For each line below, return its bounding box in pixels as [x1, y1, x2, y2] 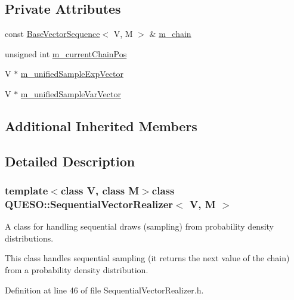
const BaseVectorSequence [5, 27, 100, 40]
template [5, 183, 48, 198]
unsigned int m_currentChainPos [5, 47, 127, 60]
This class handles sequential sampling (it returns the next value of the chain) [5, 252, 290, 264]
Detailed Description [5, 151, 135, 170]
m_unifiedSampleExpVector [20, 67, 124, 80]
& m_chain [149, 27, 191, 40]
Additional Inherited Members [5, 116, 197, 135]
